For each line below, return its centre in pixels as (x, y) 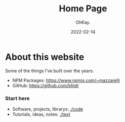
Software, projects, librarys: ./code (47, 109)
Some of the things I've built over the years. (50, 71)
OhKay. (83, 22)
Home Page (83, 9)
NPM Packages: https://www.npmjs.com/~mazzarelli (66, 80)
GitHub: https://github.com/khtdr (45, 85)
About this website (45, 57)
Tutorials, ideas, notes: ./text (41, 114)
